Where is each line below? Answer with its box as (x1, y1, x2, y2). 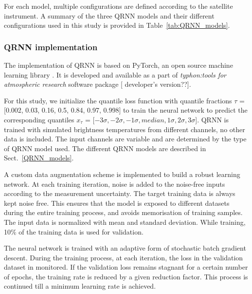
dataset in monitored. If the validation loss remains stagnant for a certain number (4, 262, 248, 272)
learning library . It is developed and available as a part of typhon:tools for (4, 69, 227, 79)
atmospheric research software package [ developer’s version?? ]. (4, 79, 191, 89)
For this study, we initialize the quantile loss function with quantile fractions (4, 95, 232, 105)
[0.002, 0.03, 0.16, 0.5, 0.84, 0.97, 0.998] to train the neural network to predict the (4, 105, 248, 115)
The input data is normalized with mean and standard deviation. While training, (4, 216, 246, 227)
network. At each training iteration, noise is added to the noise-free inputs (4, 178, 225, 189)
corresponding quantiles (4, 114, 74, 124)
